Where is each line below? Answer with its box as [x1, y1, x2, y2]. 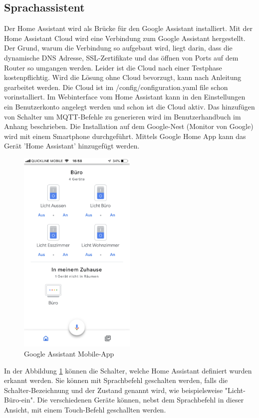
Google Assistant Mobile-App [24, 348, 114, 359]
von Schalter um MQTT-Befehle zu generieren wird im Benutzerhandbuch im [4, 111, 241, 121]
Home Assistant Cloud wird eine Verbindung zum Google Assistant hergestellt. [4, 32, 246, 43]
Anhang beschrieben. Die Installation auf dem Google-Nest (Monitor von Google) [4, 121, 254, 131]
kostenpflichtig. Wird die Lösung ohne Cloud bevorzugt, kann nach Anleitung [4, 72, 242, 82]
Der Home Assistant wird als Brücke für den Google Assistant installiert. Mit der [4, 23, 253, 33]
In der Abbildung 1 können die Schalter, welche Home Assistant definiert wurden [4, 365, 252, 375]
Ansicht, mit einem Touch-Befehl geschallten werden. [4, 404, 166, 415]
